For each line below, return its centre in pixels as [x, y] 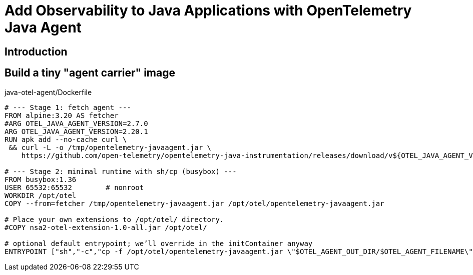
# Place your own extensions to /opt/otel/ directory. [114, 219]
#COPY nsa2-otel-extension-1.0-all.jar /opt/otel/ [106, 227]
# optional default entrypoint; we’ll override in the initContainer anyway [159, 243]
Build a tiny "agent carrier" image [90, 73]
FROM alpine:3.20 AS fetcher [62, 115]
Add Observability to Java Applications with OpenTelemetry [208, 10]
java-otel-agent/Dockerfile [48, 92]
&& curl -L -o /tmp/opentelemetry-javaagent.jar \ [110, 147]
